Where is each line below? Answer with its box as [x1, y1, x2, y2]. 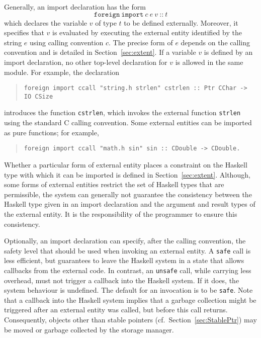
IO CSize [24, 93, 53, 100]
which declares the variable [4, 17, 88, 28]
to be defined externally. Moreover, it [124, 17, 238, 28]
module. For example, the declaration [4, 66, 119, 77]
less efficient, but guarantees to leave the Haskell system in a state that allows [4, 255, 244, 266]
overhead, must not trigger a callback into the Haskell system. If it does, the [4, 275, 239, 285]
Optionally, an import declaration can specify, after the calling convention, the [4, 235, 246, 246]
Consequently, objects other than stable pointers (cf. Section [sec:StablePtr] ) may [4, 314, 257, 325]
